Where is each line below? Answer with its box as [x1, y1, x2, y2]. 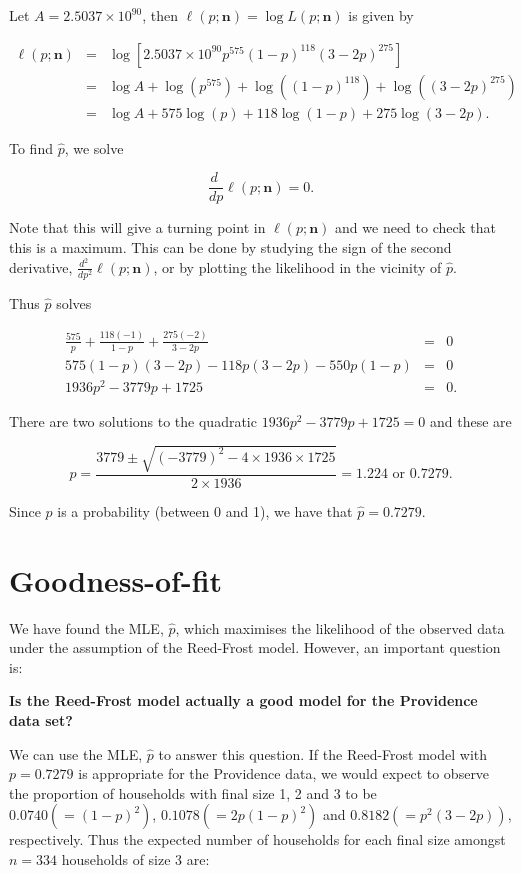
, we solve [64, 137, 124, 158]
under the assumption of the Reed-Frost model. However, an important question [9, 637, 501, 658]
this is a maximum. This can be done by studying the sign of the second [9, 236, 452, 257]
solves [56, 292, 92, 313]
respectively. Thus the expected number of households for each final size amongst [9, 829, 506, 850]
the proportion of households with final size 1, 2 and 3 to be [9, 782, 377, 803]
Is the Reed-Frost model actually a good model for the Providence [9, 690, 478, 711]
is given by [348, 5, 414, 25]
